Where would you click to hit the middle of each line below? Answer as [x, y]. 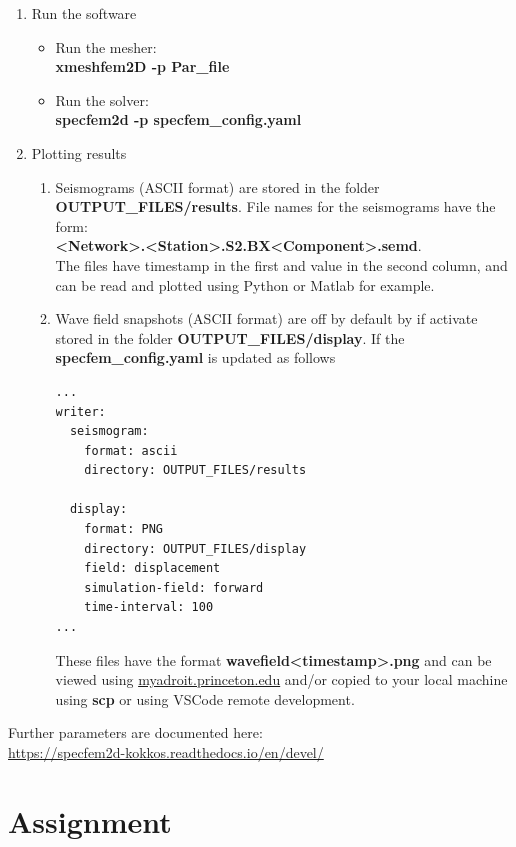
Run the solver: [102, 99]
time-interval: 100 [149, 607]
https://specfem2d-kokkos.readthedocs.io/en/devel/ [166, 752]
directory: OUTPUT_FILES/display [195, 548]
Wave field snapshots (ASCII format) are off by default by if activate [266, 318]
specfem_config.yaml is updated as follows [195, 357]
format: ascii [131, 450]
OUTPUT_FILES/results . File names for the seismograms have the [275, 206]
